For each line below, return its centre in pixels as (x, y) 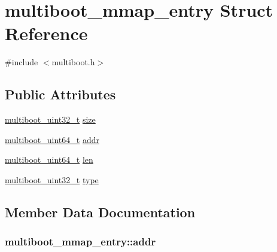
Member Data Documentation (100, 212)
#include (22, 62)
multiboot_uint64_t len (49, 160)
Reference (46, 33)
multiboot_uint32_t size (50, 119)
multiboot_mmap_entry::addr (80, 242)
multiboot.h (73, 62)
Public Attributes (60, 94)
